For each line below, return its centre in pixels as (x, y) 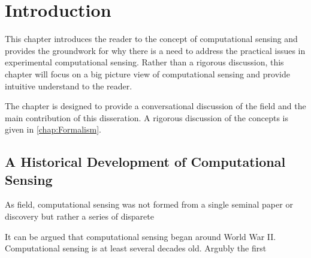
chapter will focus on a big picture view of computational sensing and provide (147, 73)
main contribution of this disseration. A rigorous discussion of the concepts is (147, 117)
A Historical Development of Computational (145, 162)
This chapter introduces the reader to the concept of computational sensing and (151, 39)
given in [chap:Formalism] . (53, 129)
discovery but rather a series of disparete (79, 216)
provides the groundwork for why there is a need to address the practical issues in (155, 50)
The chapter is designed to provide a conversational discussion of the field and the (155, 106)
